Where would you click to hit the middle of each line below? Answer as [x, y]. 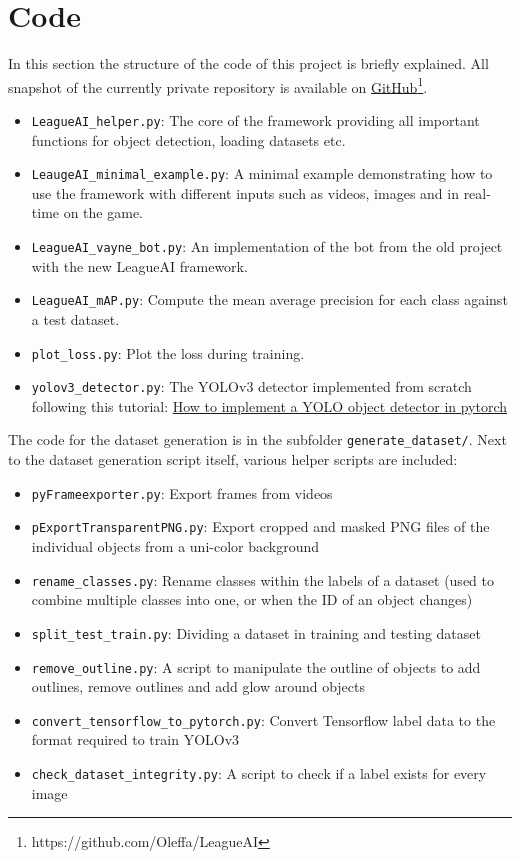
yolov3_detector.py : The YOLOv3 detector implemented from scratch [251, 386]
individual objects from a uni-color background [175, 546]
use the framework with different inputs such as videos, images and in [245, 192]
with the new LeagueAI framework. [139, 265]
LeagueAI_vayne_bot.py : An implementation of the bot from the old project [267, 246]
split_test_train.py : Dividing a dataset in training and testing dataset [256, 632]
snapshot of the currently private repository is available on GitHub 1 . [218, 85]
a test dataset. [75, 318]
